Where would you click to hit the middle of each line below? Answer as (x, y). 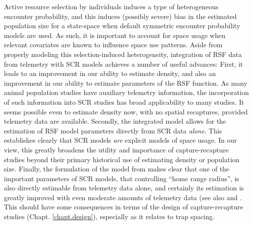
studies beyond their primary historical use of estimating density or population (122, 159)
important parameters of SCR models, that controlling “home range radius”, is (122, 178)
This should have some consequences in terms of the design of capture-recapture (124, 207)
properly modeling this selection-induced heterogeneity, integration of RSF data (123, 54)
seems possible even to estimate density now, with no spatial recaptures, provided (126, 111)
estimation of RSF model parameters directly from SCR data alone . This (113, 130)
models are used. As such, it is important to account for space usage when (115, 35)
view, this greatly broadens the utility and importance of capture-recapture (116, 149)
